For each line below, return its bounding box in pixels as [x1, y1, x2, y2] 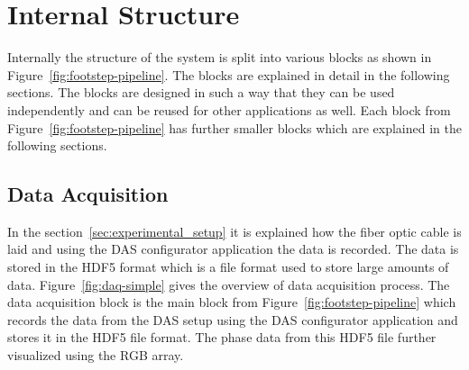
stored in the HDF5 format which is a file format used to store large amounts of [7, 257, 449, 276]
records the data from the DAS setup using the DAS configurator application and [7, 310, 458, 329]
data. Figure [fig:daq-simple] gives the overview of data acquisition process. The [7, 275, 450, 293]
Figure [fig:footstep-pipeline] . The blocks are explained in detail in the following [7, 65, 450, 84]
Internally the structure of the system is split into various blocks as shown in [7, 48, 432, 67]
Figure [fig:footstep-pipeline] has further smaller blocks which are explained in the [7, 118, 462, 137]
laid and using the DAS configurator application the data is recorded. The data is [7, 239, 459, 258]
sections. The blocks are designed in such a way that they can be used [7, 83, 395, 102]
